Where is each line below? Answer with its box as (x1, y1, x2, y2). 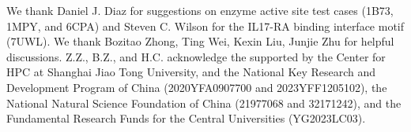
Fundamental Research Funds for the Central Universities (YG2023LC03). (6, 110, 366, 126)
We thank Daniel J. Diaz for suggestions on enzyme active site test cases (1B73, (6, 2, 394, 18)
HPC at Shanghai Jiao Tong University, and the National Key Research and (6, 64, 376, 80)
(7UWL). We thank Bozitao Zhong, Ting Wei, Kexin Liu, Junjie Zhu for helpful (6, 33, 394, 49)
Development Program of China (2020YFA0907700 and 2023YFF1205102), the (6, 79, 387, 95)
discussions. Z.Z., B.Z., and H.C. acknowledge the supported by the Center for (6, 48, 386, 64)
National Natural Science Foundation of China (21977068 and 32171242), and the (6, 94, 402, 111)
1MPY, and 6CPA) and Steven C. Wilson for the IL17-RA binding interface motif (6, 17, 405, 34)
